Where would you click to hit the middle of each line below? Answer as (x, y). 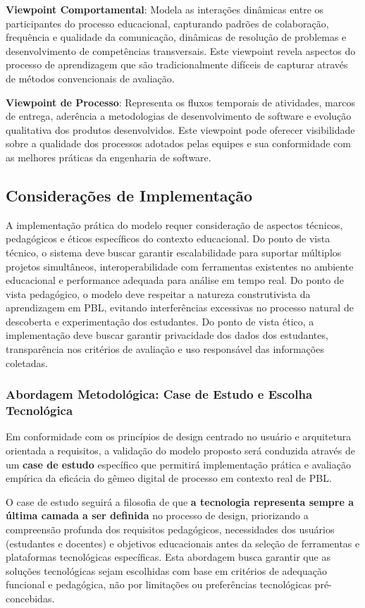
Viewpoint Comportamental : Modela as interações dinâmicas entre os (165, 9)
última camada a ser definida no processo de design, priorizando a (157, 515)
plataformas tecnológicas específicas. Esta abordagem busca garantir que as (168, 557)
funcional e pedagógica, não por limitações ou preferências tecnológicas (159, 584)
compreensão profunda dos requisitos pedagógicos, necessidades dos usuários (170, 529)
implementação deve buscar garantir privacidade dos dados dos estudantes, (167, 335)
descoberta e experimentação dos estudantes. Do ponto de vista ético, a (160, 321)
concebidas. (30, 598)
